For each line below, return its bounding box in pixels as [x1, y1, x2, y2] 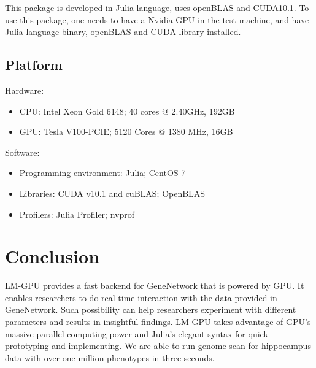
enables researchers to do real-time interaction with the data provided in [5, 291, 277, 304]
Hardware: [5, 83, 44, 96]
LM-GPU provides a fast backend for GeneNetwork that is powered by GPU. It [5, 279, 304, 292]
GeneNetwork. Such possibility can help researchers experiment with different [5, 303, 296, 316]
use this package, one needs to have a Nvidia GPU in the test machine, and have [5, 13, 309, 26]
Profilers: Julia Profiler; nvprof [19, 207, 134, 220]
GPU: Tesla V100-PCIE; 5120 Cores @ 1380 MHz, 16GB [19, 125, 233, 138]
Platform [5, 55, 63, 74]
